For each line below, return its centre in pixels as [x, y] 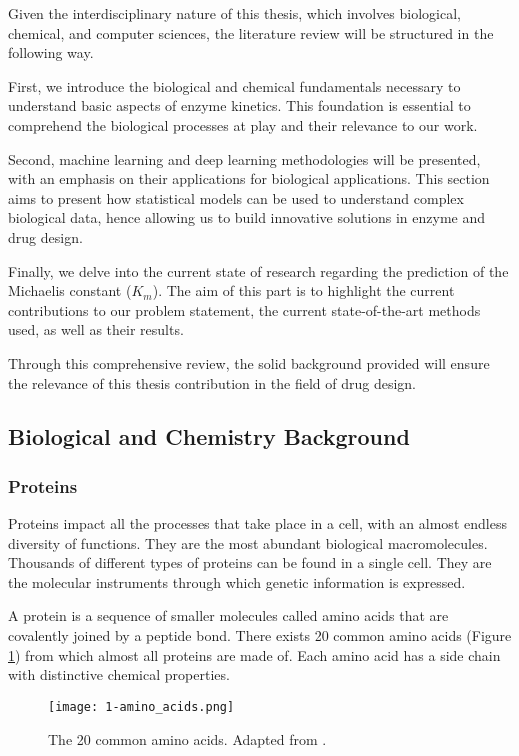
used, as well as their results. [96, 329]
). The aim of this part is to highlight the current [303, 290]
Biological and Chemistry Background [209, 436]
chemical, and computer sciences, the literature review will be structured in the [251, 32]
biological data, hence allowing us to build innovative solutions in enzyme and [247, 217]
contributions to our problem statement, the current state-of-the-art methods [244, 309]
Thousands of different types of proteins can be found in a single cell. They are [250, 562]
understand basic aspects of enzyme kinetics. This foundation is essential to [239, 105]
